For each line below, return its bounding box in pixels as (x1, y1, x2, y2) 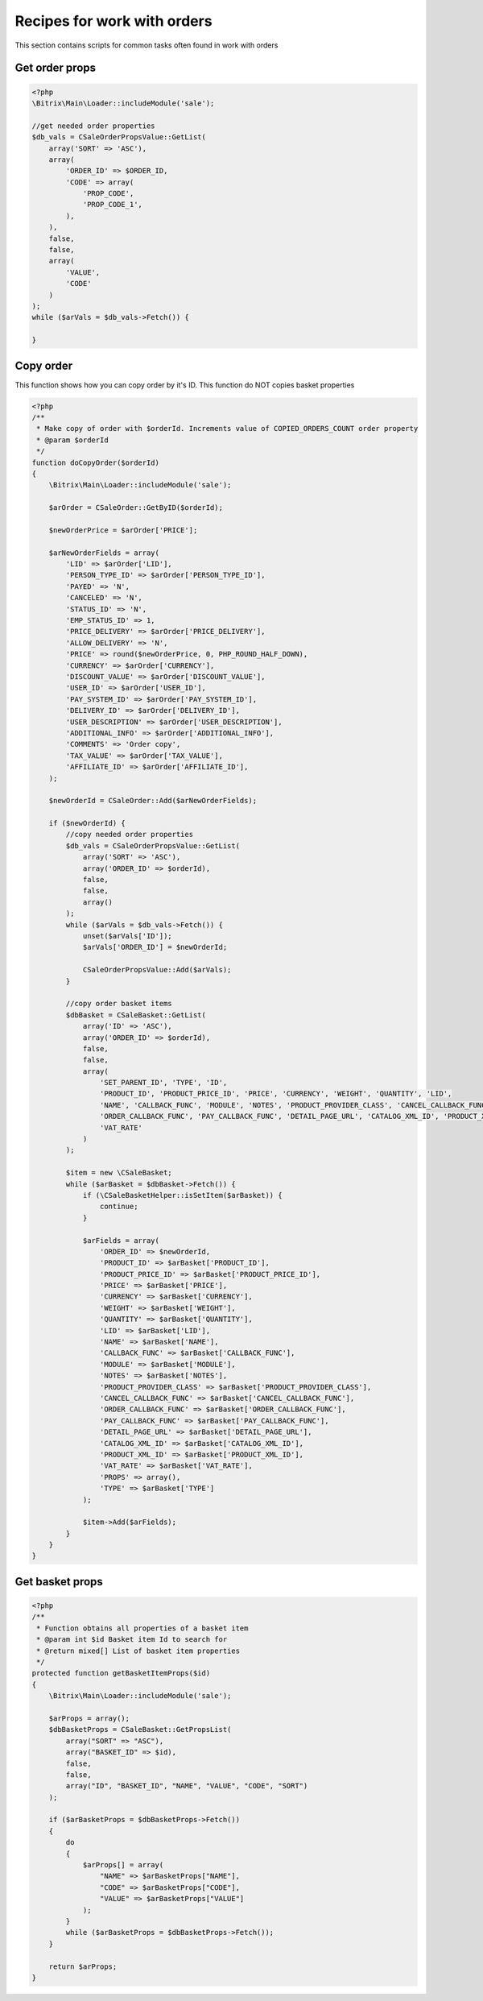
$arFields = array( (82, 1236, 160, 1245)
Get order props (14, 61, 97, 75)
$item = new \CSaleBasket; (65, 1168, 172, 1178)
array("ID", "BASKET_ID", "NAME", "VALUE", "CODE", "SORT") (65, 1781, 308, 1791)
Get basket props (14, 1575, 104, 1589)
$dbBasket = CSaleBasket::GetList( (65, 1010, 207, 1019)
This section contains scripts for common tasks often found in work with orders (14, 40, 279, 50)
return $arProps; (48, 1962, 118, 1971)
